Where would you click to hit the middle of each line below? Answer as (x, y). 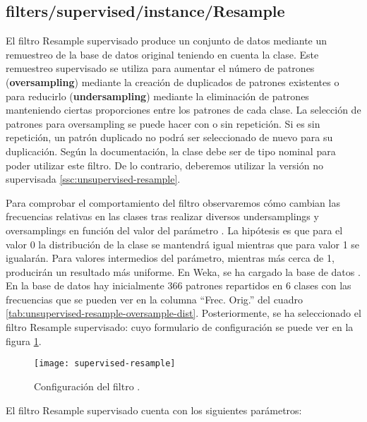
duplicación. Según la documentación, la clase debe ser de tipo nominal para (171, 151)
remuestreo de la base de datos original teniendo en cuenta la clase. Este (162, 54)
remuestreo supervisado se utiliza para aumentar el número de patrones (160, 68)
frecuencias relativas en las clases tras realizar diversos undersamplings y (162, 216)
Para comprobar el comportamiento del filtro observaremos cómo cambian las (173, 202)
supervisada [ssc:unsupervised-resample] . (93, 179)
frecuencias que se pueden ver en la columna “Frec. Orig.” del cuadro (154, 299)
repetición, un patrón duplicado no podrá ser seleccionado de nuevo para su (169, 137)
